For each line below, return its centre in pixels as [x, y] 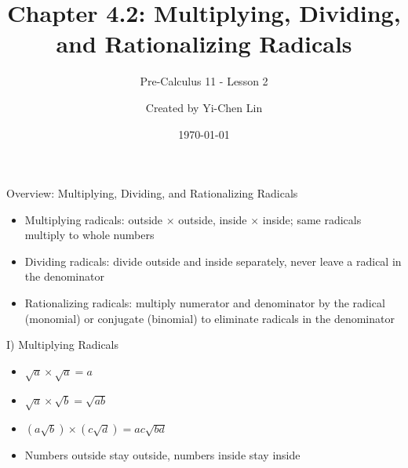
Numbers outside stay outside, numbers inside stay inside [162, 455]
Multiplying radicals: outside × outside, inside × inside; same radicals [193, 219]
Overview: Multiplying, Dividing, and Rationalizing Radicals [152, 193]
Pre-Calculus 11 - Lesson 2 [204, 81]
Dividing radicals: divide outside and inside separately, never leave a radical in [213, 261]
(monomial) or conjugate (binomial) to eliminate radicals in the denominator [209, 318]
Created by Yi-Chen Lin [204, 107]
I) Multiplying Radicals [63, 345]
